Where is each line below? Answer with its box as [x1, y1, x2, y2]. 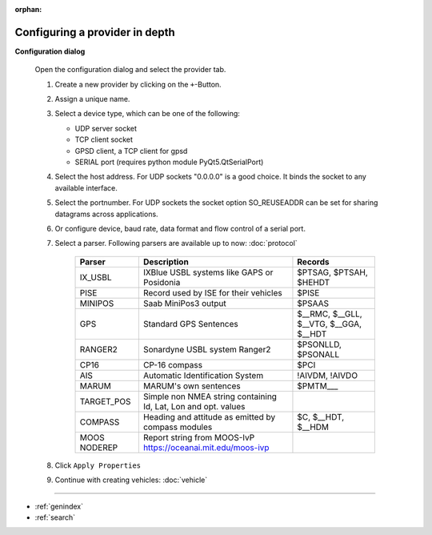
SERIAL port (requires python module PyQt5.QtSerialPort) [74, 157, 264, 167]
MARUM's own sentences [142, 380, 241, 392]
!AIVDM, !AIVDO [297, 369, 358, 380]
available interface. [54, 183, 118, 192]
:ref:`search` [34, 513, 76, 522]
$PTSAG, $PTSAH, [297, 267, 368, 278]
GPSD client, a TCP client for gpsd [74, 146, 188, 155]
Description [142, 256, 190, 267]
